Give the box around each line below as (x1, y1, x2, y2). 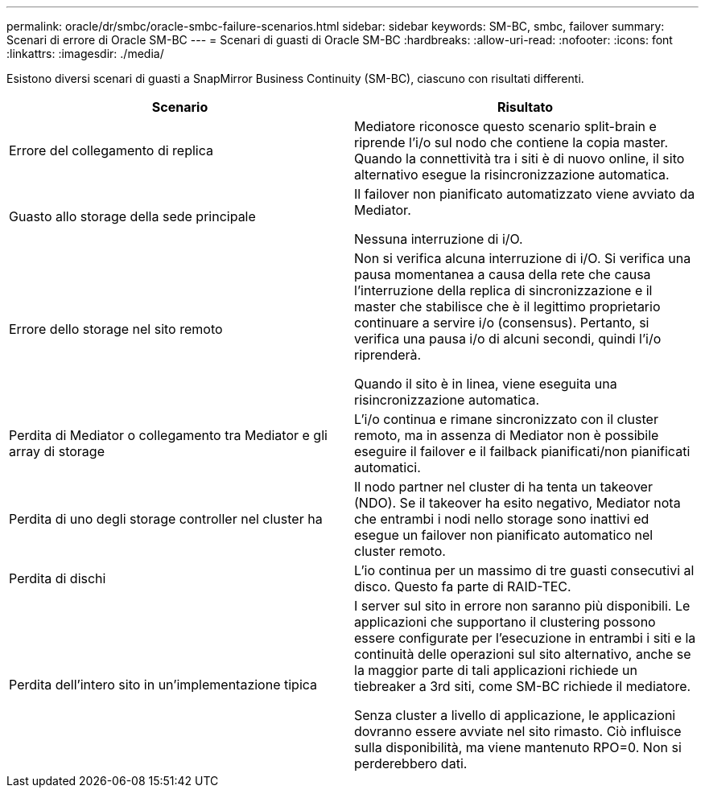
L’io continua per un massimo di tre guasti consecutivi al (354, 562, 695, 578)
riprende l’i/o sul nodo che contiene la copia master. (354, 134, 669, 150)
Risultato (497, 99, 554, 115)
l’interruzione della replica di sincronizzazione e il (354, 282, 653, 298)
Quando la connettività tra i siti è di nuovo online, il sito (354, 150, 685, 167)
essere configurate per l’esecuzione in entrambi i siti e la (354, 630, 696, 646)
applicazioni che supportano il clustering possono (354, 614, 656, 630)
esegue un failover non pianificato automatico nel (354, 527, 653, 543)
